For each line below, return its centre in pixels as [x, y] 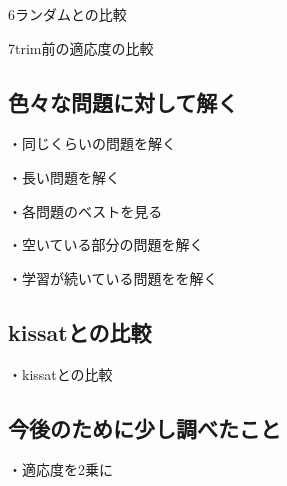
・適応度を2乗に [60, 469]
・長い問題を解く [64, 176]
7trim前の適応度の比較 [81, 47]
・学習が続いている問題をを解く [113, 277]
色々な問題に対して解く [123, 101]
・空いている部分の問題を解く [106, 244]
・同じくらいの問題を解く [92, 143]
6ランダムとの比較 [67, 14]
